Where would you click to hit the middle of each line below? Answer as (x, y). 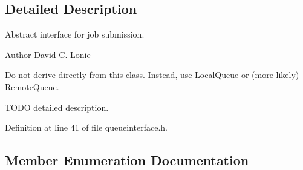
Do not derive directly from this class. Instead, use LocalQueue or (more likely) (152, 75)
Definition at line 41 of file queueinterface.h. (86, 127)
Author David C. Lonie (48, 54)
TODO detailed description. (57, 107)
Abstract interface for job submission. (75, 34)
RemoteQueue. (32, 86)
